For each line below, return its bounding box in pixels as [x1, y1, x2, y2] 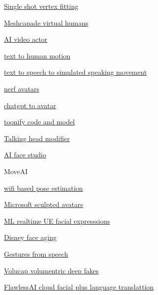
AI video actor [4, 34, 48, 44]
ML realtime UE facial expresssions [4, 215, 110, 226]
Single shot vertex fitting [4, 1, 79, 11]
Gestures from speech [4, 248, 68, 259]
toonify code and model [4, 117, 75, 127]
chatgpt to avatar [4, 100, 56, 110]
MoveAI [4, 166, 28, 176]
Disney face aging [4, 232, 57, 242]
